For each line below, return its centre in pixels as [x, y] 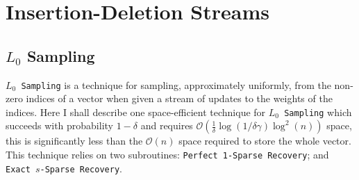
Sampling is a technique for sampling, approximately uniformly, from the [176, 84]
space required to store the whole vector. [265, 141]
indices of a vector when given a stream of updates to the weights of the [179, 98]
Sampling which [318, 112]
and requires [167, 125]
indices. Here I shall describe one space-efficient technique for [136, 112]
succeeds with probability [59, 125]
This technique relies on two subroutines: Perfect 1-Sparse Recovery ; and [167, 155]
